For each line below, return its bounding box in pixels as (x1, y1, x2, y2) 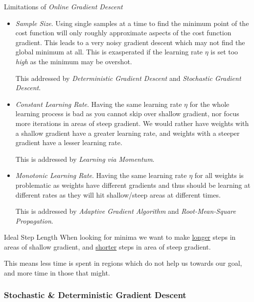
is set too (210, 47, 238, 57)
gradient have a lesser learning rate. (15, 137, 122, 148)
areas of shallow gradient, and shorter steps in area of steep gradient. (4, 241, 211, 252)
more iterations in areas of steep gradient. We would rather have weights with (15, 118, 249, 128)
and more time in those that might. (4, 268, 110, 278)
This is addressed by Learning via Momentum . (15, 153, 155, 164)
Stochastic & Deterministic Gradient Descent (4, 288, 186, 301)
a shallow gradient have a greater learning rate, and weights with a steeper (15, 127, 240, 138)
